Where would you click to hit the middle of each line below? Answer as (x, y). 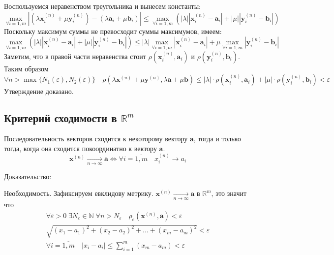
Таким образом (26, 68)
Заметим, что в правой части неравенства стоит (75, 56)
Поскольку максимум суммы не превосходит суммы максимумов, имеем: (113, 31)
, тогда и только (217, 139)
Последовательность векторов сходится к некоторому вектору (96, 139)
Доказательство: (28, 176)
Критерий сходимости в (61, 118)
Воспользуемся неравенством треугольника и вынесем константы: (103, 6)
